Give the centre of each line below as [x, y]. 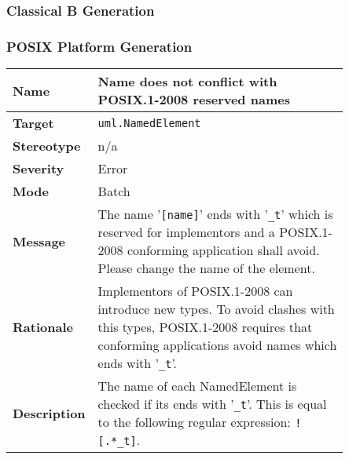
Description [49, 413]
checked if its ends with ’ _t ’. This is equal [212, 404]
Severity [39, 169]
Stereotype [47, 146]
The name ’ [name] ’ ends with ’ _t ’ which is [215, 214]
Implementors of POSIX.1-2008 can [195, 291]
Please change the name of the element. [206, 268]
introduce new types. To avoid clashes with [216, 309]
